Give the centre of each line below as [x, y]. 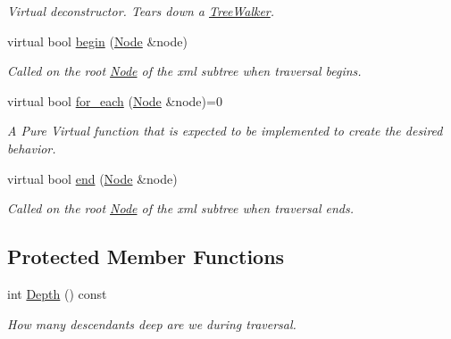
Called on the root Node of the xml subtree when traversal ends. [180, 208]
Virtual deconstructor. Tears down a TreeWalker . [141, 11]
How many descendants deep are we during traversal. [152, 323]
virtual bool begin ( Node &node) [97, 41]
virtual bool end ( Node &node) [92, 178]
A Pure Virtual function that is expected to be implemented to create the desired [225, 131]
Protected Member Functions [146, 256]
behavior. [32, 148]
